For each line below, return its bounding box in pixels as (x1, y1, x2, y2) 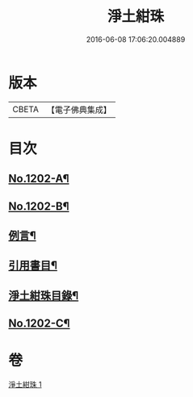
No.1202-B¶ (8, 199, 69, 213)
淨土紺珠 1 (8, 380, 42, 390)
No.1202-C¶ (8, 316, 70, 331)
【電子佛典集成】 (46, 104, 111, 115)
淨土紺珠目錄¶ (8, 288, 79, 303)
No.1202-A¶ (8, 172, 69, 186)
